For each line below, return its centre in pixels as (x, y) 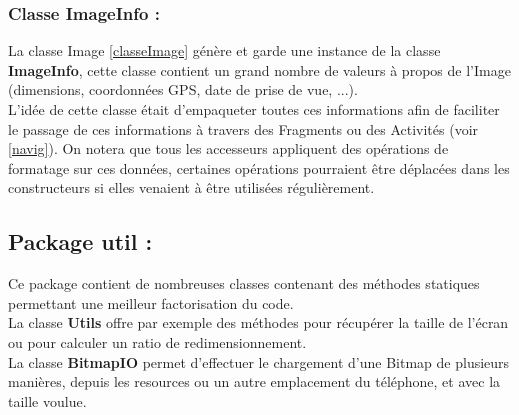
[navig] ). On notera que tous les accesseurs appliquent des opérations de (228, 148)
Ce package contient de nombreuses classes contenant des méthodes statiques (244, 283)
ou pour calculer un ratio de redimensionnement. (157, 341)
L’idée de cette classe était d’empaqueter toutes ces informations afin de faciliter (254, 109)
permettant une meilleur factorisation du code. (151, 302)
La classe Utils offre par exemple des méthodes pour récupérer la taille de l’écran (258, 322)
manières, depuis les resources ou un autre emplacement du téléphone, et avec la (254, 381)
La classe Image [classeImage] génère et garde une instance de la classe (224, 50)
